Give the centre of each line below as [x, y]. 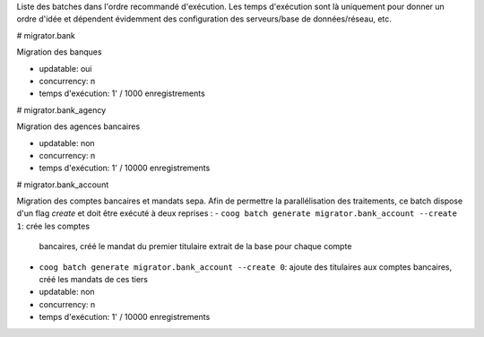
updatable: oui [65, 68]
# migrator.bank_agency [61, 110]
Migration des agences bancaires [78, 126]
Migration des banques [59, 52]
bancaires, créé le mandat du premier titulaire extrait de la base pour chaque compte [195, 246]
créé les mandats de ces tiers [93, 280]
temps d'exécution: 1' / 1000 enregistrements [122, 93]
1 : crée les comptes [53, 226]
